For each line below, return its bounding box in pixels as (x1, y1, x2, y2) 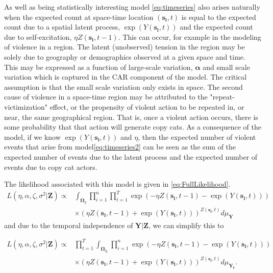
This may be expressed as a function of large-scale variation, (4, 61, 193, 72)
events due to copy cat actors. (4, 161, 97, 172)
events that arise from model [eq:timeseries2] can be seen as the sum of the (4, 141, 236, 152)
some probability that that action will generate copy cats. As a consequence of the (4, 121, 261, 132)
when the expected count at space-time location (4, 11, 154, 22)
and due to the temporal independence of (4, 219, 133, 230)
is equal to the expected (181, 11, 256, 22)
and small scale (203, 61, 250, 72)
